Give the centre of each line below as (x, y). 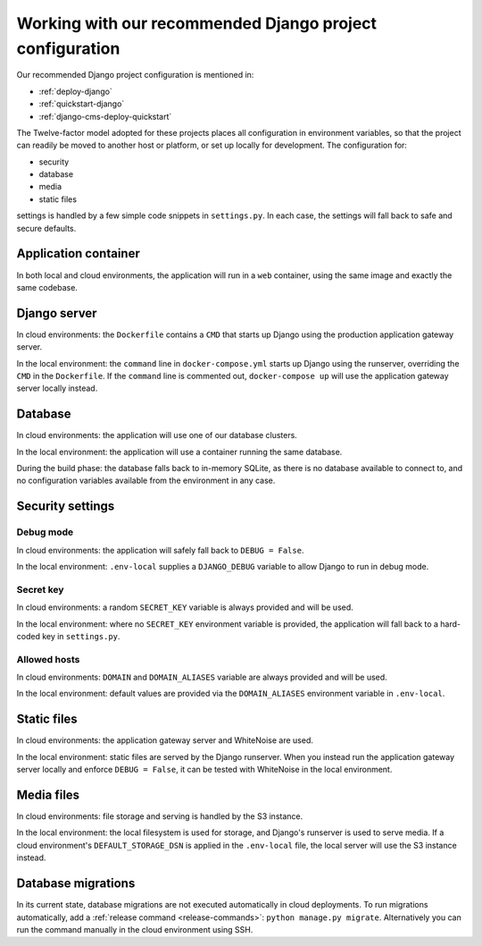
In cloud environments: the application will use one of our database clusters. (157, 435)
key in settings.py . (81, 636)
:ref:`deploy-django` (76, 91)
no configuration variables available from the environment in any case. (146, 481)
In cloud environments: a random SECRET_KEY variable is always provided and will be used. (185, 607)
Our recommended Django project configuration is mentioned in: (135, 75)
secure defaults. (46, 228)
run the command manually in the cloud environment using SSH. (135, 929)
